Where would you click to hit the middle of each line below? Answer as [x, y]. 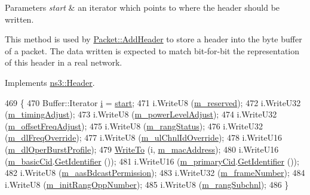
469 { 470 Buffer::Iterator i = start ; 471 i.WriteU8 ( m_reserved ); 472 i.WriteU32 [153, 102]
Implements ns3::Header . [50, 82]
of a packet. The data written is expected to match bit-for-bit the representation [152, 50]
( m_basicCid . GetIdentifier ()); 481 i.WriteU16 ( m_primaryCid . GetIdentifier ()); [152, 161]
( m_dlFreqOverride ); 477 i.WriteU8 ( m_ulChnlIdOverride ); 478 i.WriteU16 [144, 137]
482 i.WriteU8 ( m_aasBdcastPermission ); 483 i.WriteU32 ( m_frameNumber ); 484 [155, 173]
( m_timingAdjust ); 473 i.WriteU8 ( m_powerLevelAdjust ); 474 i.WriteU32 [141, 114]
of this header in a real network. [64, 62]
